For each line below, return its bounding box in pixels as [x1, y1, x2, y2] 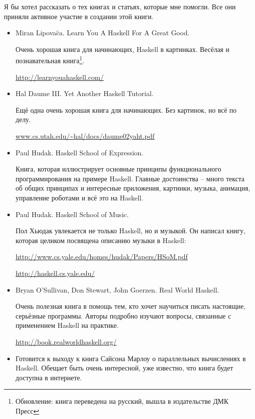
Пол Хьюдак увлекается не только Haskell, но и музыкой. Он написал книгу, [15, 225, 246, 236]
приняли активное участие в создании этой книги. [4, 11, 153, 21]
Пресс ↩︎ [15, 405, 39, 416]
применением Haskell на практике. [15, 320, 119, 330]
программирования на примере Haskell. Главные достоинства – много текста [15, 173, 245, 183]
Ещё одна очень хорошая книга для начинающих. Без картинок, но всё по [15, 104, 237, 115]
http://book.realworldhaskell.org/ [15, 336, 117, 346]
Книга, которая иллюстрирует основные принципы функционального [15, 164, 221, 174]
